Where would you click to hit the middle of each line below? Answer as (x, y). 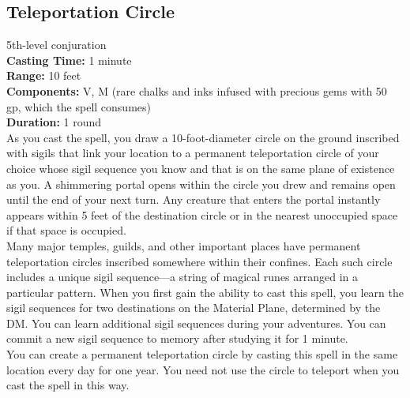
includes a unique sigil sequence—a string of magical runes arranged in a (182, 277)
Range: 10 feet (44, 75)
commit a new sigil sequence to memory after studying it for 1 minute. (177, 338)
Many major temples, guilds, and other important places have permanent (184, 245)
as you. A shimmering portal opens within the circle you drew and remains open (201, 184)
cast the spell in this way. (68, 385)
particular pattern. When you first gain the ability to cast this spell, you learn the (205, 292)
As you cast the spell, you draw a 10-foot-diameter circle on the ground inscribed (203, 137)
